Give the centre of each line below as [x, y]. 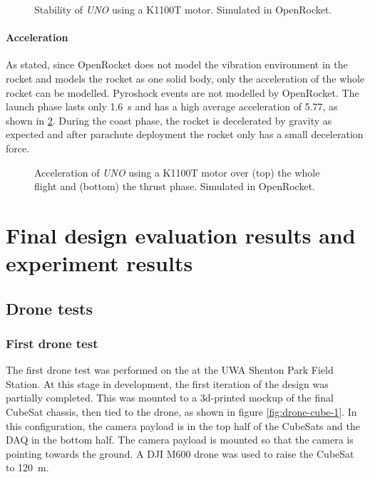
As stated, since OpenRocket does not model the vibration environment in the [177, 64]
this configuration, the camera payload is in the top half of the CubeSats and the [183, 425]
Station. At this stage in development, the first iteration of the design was [167, 383]
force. [18, 148]
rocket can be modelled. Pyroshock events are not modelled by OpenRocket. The [183, 92]
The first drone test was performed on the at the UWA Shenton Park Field [170, 370]
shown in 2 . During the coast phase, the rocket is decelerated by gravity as [169, 120]
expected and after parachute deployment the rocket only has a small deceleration [185, 134]
